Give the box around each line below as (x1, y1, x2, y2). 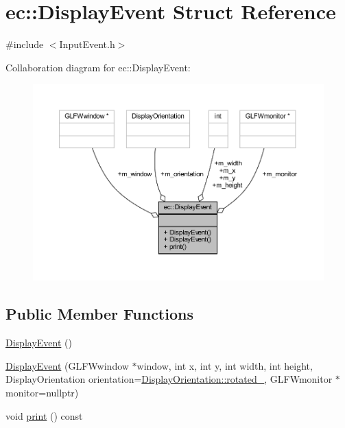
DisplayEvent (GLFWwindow (5, 358, 129, 372)
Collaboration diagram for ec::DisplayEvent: (5, 60, 191, 74)
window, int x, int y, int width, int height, (136, 358, 313, 372)
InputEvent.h (59, 37, 115, 51)
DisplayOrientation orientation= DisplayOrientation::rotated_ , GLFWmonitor (5, 372, 333, 386)
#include (5, 37, 44, 51)
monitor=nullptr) (5, 385, 79, 400)
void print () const (5, 408, 83, 423)
